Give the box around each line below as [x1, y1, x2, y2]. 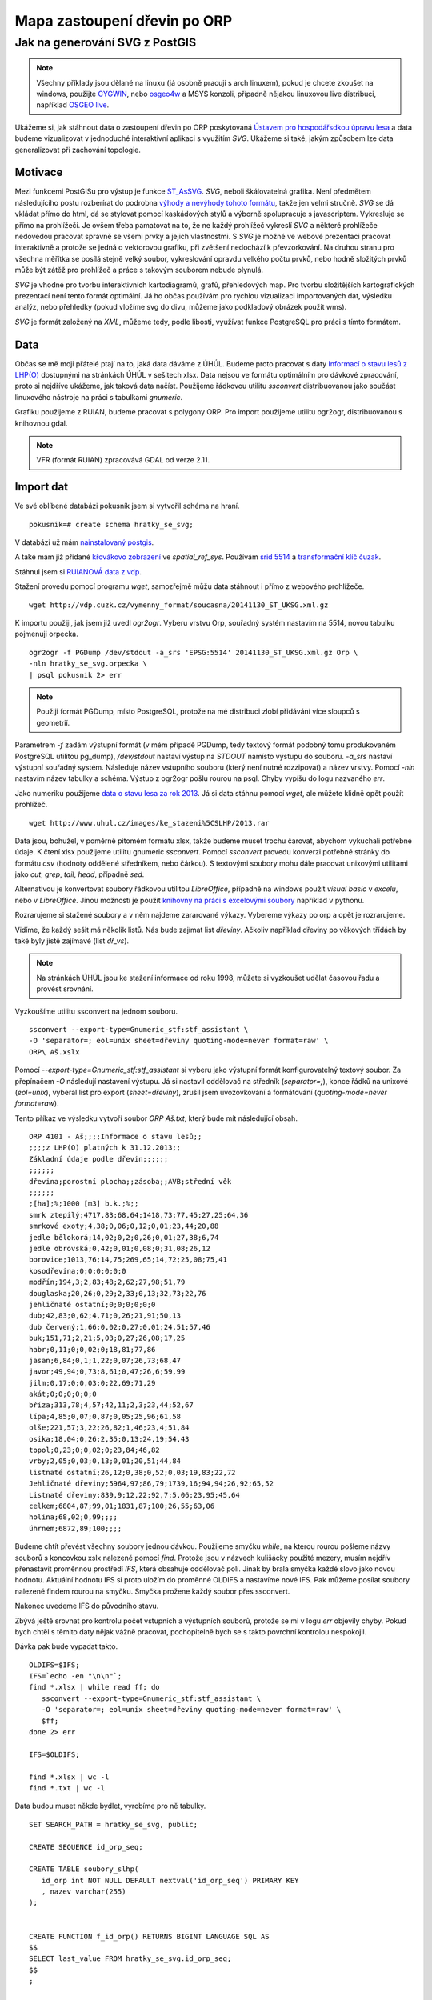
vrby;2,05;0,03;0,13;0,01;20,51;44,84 [29, 1457, 182, 1466]
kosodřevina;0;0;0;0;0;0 [29, 1266, 126, 1275]
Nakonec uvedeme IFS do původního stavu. [14, 1601, 159, 1611]
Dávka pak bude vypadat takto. [14, 1642, 118, 1651]
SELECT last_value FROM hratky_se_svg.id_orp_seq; [29, 1954, 232, 1963]
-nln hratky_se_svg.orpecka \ [29, 659, 148, 668]
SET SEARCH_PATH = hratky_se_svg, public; [29, 1820, 198, 1829]
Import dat [14, 480, 68, 494]
